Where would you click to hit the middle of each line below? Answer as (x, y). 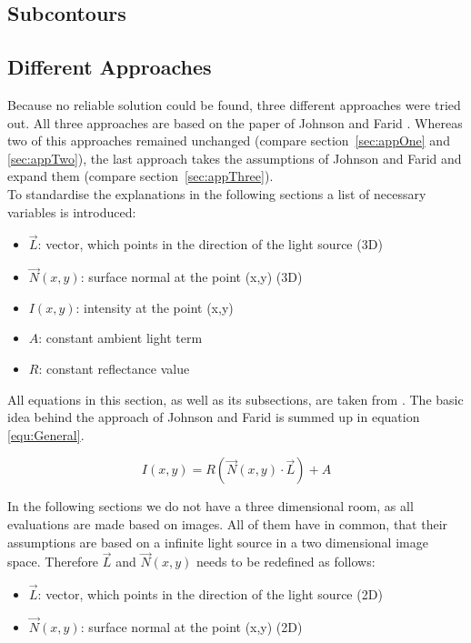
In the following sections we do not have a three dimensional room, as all (210, 506)
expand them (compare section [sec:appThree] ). (140, 176)
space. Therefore (53, 562)
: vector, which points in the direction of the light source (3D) (210, 244)
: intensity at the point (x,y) (155, 307)
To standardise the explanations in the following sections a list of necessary (217, 193)
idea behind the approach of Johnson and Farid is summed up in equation (214, 417)
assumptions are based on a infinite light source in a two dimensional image (218, 542)
